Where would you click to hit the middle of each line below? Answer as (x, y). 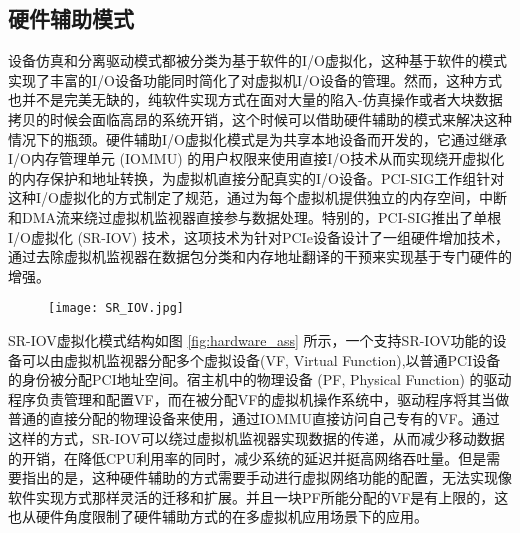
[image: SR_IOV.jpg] (116, 308)
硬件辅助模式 (71, 18)
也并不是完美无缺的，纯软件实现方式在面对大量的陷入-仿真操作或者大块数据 (255, 99)
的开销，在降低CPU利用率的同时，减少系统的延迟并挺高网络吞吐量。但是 (247, 457)
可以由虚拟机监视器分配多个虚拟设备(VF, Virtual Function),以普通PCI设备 (261, 359)
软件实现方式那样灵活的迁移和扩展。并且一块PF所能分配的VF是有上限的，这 (258, 496)
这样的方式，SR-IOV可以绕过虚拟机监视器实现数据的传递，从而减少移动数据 (256, 437)
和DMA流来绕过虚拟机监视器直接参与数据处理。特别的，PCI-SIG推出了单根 (255, 216)
